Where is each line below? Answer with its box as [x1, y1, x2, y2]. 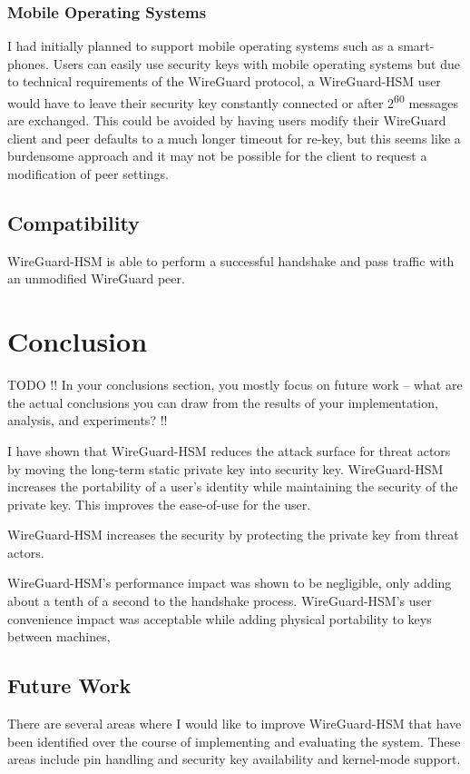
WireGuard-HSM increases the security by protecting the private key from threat [7, 525, 459, 544]
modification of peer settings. [7, 164, 169, 184]
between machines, [7, 627, 111, 646]
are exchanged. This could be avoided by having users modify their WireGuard [7, 111, 446, 130]
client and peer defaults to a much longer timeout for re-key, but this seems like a [7, 128, 461, 147]
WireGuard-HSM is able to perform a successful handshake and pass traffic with [7, 251, 455, 270]
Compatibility [7, 209, 140, 237]
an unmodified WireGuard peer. [7, 269, 185, 288]
